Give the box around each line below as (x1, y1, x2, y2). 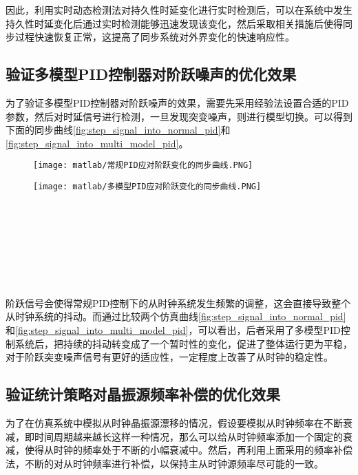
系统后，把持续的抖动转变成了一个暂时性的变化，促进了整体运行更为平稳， (14, 336, 352, 350)
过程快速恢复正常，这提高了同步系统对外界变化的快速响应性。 (14, 30, 295, 44)
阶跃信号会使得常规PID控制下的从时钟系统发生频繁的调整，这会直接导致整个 (6, 295, 351, 310)
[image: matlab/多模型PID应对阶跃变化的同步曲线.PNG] (33, 182, 262, 192)
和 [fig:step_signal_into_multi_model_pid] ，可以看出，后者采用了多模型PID (6, 323, 341, 337)
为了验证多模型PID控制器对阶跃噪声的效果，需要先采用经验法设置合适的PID (6, 95, 349, 109)
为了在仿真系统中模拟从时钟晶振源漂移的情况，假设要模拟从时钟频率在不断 (6, 416, 343, 430)
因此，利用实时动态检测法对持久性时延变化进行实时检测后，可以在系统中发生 (6, 3, 352, 17)
